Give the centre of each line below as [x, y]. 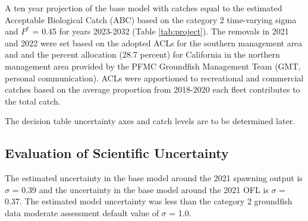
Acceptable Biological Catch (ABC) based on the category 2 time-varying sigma [151, 19]
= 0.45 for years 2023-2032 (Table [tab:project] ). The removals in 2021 [161, 31]
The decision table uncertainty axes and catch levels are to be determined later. [150, 121]
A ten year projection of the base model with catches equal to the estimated [144, 8]
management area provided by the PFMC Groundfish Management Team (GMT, [153, 66]
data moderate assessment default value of [82, 212]
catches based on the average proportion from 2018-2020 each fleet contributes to [153, 89]
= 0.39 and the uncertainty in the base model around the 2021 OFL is [140, 189]
